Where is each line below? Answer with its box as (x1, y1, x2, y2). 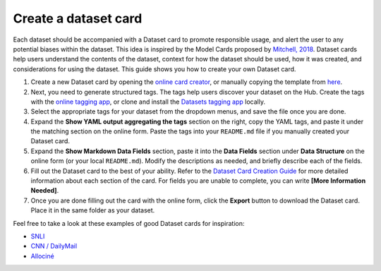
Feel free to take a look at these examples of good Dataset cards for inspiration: (13, 219, 245, 227)
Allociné (30, 251, 54, 260)
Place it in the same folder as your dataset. (30, 206, 155, 215)
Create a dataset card (13, 11, 143, 26)
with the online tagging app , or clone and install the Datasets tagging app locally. (30, 97, 266, 106)
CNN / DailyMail (30, 242, 78, 251)
